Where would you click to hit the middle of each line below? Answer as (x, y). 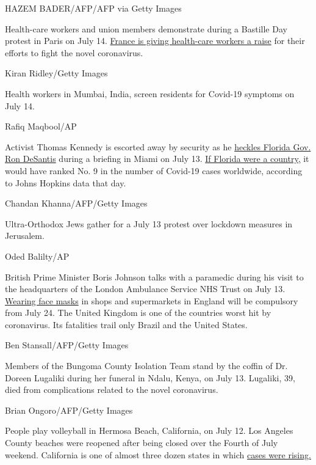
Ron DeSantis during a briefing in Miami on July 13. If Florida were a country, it (157, 159)
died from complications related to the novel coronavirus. (112, 390)
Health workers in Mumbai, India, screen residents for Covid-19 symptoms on (150, 93)
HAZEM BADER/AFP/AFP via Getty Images (93, 8)
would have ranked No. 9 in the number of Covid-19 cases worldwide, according (154, 170)
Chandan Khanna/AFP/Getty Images (76, 203)
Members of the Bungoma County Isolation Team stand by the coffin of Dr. (146, 366)
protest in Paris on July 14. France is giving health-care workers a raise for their (155, 41)
